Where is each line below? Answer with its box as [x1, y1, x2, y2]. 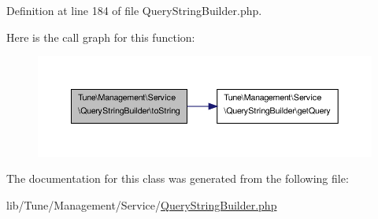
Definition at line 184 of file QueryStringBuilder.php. [6, 2, 262, 18]
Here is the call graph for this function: [6, 28, 195, 45]
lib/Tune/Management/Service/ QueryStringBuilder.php [6, 197, 277, 213]
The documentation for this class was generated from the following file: [6, 170, 349, 187]
